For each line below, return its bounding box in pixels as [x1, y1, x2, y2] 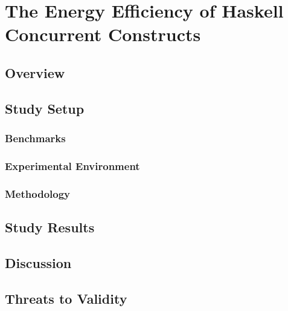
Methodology [5, 186, 71, 201]
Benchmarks [5, 131, 66, 146]
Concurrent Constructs [5, 22, 201, 47]
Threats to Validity [5, 289, 127, 307]
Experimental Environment [5, 158, 140, 173]
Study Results [5, 218, 95, 237]
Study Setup [5, 99, 85, 117]
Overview [5, 63, 65, 82]
